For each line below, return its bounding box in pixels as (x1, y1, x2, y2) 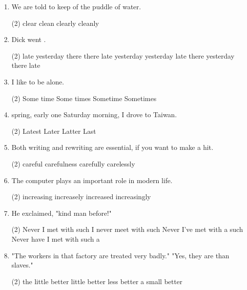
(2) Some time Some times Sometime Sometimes (11, 93, 157, 103)
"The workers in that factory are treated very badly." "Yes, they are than (11, 250, 229, 260)
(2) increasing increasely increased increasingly (11, 191, 151, 202)
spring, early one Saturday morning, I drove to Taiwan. (11, 109, 177, 120)
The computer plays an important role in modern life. (11, 175, 173, 185)
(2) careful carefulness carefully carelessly (11, 158, 135, 168)
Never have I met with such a (11, 233, 100, 244)
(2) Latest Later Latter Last (11, 125, 96, 136)
